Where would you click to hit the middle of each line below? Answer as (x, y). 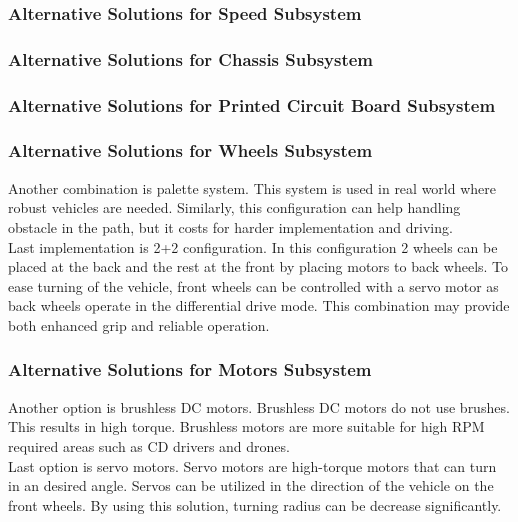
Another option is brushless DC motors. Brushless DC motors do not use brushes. (259, 406)
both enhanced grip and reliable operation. (139, 324)
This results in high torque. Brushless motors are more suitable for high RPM (246, 426)
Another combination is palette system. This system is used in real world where (252, 187)
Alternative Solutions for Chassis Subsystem (191, 58)
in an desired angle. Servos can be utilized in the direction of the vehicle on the (251, 485)
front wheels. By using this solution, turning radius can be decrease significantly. (255, 504)
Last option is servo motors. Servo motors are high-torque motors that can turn (252, 465)
